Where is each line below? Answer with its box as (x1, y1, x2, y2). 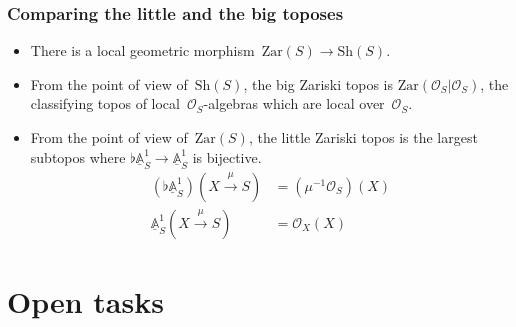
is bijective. (192, 146, 262, 167)
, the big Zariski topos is (243, 73, 394, 94)
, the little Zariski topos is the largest (248, 127, 478, 147)
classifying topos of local (30, 93, 180, 114)
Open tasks (7, 280, 164, 321)
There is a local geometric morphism (30, 40, 255, 61)
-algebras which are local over (203, 93, 385, 114)
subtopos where (30, 146, 126, 167)
